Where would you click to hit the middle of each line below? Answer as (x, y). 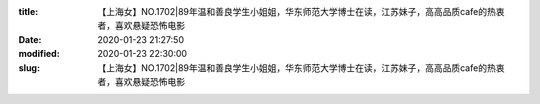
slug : (29, 67)
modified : (39, 54)
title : (28, 11)
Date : (30, 39)
